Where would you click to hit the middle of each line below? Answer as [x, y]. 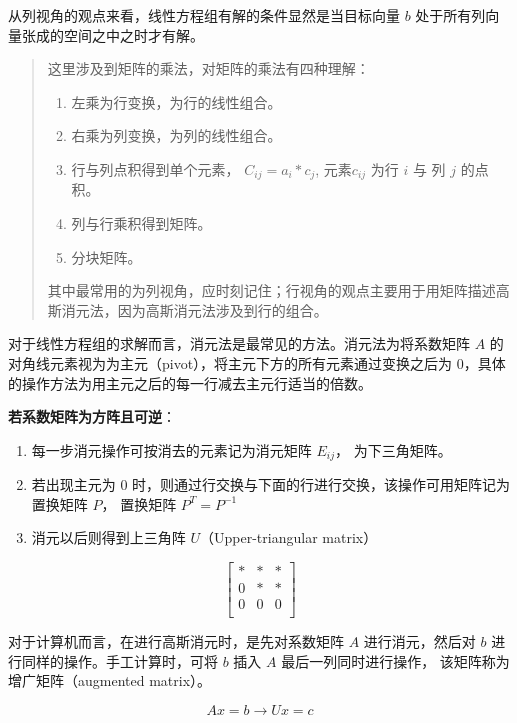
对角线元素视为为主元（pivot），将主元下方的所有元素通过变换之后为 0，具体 [257, 362]
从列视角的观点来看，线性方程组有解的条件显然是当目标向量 [204, 15]
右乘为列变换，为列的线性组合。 [176, 135]
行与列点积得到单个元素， [155, 168]
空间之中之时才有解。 [133, 34]
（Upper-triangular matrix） [289, 537]
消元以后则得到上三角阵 [108, 537]
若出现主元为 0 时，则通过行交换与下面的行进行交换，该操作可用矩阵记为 [271, 484]
